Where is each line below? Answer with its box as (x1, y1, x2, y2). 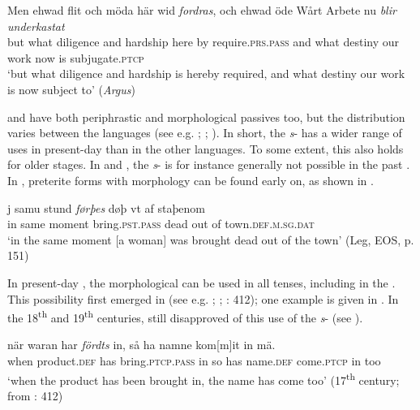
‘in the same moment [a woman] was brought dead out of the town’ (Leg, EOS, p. (7, 231, 414, 248)
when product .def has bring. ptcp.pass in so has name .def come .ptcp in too (7, 352, 381, 369)
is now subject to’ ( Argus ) (7, 80, 136, 97)
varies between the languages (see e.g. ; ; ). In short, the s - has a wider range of (7, 124, 402, 141)
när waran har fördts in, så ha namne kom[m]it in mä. (7, 336, 276, 353)
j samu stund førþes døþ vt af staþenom (7, 199, 205, 216)
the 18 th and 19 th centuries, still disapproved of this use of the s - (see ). (7, 307, 363, 326)
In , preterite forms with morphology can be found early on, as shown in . (7, 171, 374, 188)
